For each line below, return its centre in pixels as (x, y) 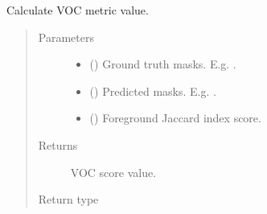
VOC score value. (113, 172)
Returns (58, 144)
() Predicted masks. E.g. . (153, 91)
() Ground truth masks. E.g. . (163, 64)
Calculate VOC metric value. (78, 10)
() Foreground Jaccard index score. (175, 118)
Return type (68, 199)
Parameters (66, 37)
